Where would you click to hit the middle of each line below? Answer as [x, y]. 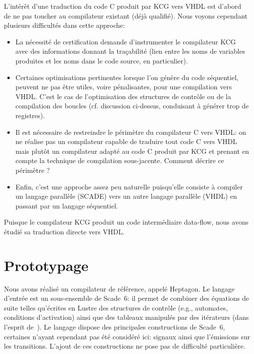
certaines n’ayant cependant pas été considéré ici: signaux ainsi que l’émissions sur [127, 336]
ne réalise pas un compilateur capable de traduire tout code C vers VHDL [126, 141]
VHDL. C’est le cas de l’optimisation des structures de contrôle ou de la [123, 96]
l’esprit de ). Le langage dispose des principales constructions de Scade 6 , [115, 326]
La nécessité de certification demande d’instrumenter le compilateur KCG [126, 41]
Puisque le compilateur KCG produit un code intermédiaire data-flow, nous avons [126, 222]
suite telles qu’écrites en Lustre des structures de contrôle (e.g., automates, [116, 307]
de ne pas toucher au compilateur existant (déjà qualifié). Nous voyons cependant [126, 15]
